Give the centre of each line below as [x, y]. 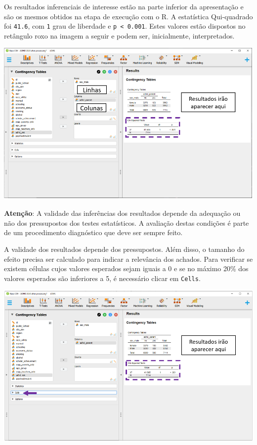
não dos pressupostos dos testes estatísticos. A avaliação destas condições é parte [127, 222]
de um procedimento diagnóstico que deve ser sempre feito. [93, 232]
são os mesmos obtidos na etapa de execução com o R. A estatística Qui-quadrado [128, 16]
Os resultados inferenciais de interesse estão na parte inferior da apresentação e [124, 6]
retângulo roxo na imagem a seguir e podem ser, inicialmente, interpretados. [119, 35]
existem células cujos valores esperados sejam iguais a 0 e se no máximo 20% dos [126, 268]
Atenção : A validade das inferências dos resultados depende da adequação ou [122, 213]
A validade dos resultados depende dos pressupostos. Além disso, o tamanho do [124, 249]
